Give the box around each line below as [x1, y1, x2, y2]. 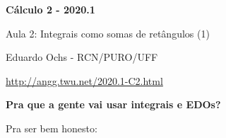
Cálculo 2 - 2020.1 [6, 2, 95, 16]
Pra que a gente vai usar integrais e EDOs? [6, 97, 221, 112]
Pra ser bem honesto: [6, 120, 97, 135]
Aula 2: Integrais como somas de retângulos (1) [6, 25, 210, 40]
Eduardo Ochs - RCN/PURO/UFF [6, 50, 158, 64]
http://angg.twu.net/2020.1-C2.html [6, 73, 163, 88]
